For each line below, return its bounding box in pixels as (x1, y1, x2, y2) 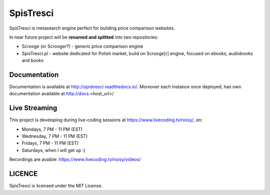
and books (21, 58, 44, 64)
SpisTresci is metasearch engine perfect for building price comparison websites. (9, 25, 175, 31)
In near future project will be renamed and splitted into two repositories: (9, 34, 158, 40)
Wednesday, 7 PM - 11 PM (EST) (21, 133, 88, 139)
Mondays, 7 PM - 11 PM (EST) (21, 126, 82, 132)
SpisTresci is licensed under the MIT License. (9, 183, 102, 189)
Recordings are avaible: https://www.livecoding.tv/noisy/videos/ (9, 156, 141, 162)
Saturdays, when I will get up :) (21, 147, 85, 153)
